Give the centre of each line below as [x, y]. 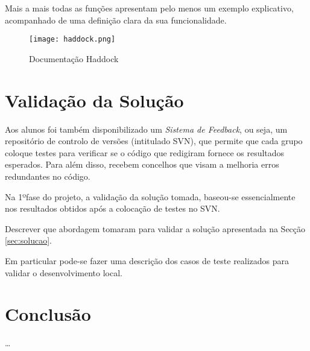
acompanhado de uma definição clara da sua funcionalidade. [116, 20]
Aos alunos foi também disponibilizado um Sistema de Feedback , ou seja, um [146, 129]
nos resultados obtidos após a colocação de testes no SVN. [112, 208]
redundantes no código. [48, 176]
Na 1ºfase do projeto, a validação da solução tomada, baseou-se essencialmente [150, 196]
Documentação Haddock [74, 58]
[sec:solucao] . [28, 240]
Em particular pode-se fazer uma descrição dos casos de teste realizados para [147, 260]
